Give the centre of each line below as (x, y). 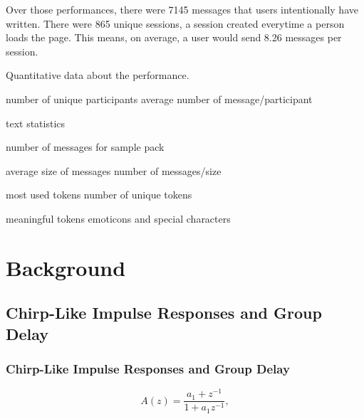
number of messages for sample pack (85, 147)
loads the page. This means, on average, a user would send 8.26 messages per (174, 37)
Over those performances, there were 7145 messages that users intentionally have (182, 9)
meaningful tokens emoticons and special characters (118, 218)
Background (66, 267)
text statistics (36, 123)
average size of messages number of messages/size (114, 170)
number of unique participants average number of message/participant (159, 99)
